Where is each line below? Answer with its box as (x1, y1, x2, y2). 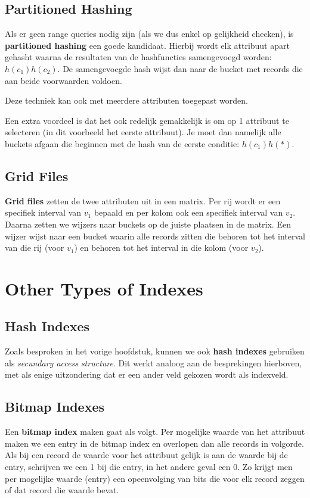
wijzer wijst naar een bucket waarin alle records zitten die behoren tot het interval (5, 229, 306, 242)
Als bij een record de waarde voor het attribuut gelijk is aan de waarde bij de (5, 449, 288, 461)
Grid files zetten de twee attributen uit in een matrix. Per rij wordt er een (5, 194, 281, 207)
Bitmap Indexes (5, 397, 104, 416)
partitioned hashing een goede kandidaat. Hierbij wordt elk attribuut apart (5, 39, 290, 51)
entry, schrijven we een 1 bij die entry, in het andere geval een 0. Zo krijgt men (5, 460, 293, 473)
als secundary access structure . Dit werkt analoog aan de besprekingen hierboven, (5, 356, 302, 369)
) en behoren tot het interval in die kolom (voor (74, 241, 249, 254)
